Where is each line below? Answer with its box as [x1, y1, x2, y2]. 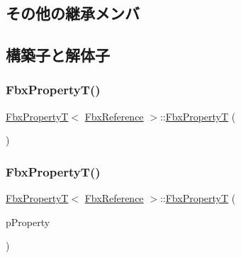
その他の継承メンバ [6, 2, 140, 24]
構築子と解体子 [6, 44, 110, 66]
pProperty [6, 214, 50, 229]
